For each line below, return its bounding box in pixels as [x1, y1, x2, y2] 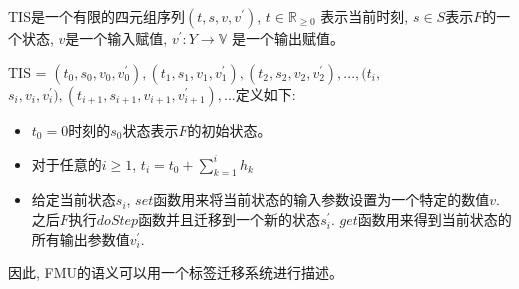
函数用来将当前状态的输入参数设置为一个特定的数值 [153, 189, 490, 210]
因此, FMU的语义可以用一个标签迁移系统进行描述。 [8, 262, 344, 283]
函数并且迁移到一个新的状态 [138, 209, 321, 230]
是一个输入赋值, [65, 28, 168, 48]
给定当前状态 [31, 189, 116, 210]
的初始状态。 [187, 119, 272, 140]
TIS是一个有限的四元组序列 [8, 6, 185, 26]
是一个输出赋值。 [231, 28, 344, 48]
